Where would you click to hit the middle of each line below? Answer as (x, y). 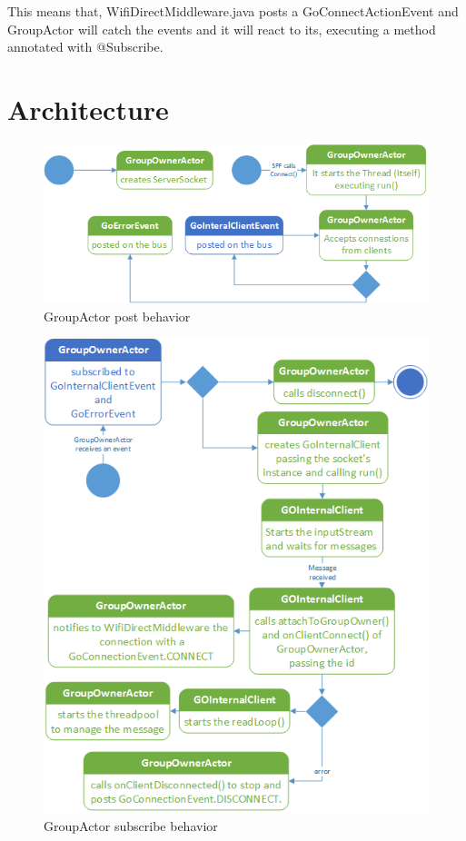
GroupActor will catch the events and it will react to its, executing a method (222, 29)
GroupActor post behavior (117, 316)
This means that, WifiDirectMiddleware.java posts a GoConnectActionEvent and (233, 11)
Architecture (88, 109)
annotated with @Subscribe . (85, 47)
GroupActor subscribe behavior (131, 825)
